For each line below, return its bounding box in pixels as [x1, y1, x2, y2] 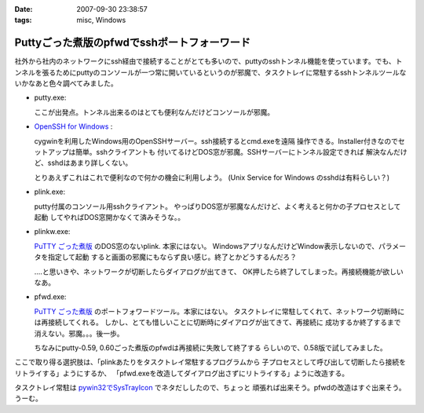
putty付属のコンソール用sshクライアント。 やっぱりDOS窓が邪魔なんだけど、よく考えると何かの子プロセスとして [34, 201, 401, 211]
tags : [14, 16, 32, 25]
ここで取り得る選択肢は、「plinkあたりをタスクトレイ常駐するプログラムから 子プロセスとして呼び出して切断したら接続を [14, 357, 406, 367]
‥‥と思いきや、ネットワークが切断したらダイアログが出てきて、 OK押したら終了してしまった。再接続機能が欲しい [34, 267, 404, 276]
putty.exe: [34, 93, 67, 102]
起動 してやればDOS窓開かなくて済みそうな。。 [34, 212, 185, 221]
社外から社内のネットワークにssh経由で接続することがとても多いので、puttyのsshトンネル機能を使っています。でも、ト [14, 57, 403, 66]
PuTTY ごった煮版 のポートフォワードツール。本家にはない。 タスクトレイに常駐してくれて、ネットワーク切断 [34, 306, 392, 316]
